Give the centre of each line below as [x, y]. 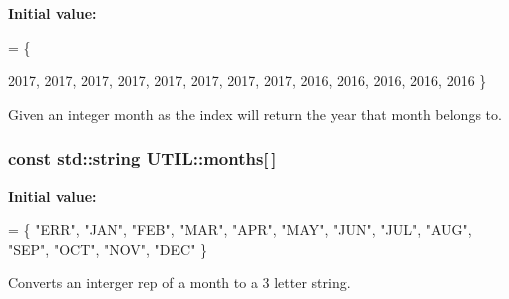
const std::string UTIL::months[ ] [142, 158]
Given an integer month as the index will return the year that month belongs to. [255, 113]
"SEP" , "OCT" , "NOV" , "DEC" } [108, 248]
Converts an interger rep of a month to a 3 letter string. [179, 282]
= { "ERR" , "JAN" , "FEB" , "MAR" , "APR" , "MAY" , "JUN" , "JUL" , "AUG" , [240, 229]
